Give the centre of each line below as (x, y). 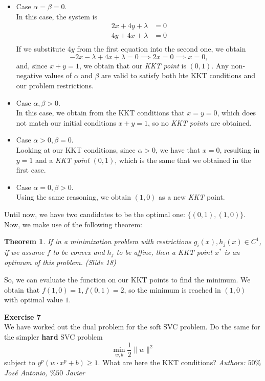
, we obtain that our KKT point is (132, 65)
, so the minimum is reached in (172, 289)
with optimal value (34, 300)
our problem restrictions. (55, 86)
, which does (237, 113)
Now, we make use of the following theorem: (73, 224)
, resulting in (240, 150)
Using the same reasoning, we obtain (74, 197)
